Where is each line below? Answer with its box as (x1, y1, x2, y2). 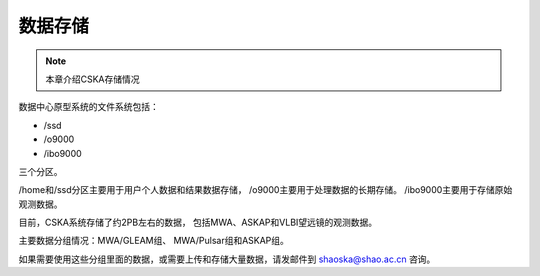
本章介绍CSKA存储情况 (45, 73, 140, 85)
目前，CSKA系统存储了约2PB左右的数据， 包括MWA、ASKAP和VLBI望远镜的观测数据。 (18, 216, 378, 229)
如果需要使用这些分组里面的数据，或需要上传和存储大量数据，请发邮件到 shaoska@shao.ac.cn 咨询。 (18, 253, 436, 265)
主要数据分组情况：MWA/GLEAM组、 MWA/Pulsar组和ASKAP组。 (18, 235, 290, 247)
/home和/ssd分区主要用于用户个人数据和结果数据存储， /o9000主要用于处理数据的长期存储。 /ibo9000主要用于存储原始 (18, 184, 513, 196)
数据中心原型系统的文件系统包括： (18, 101, 159, 113)
